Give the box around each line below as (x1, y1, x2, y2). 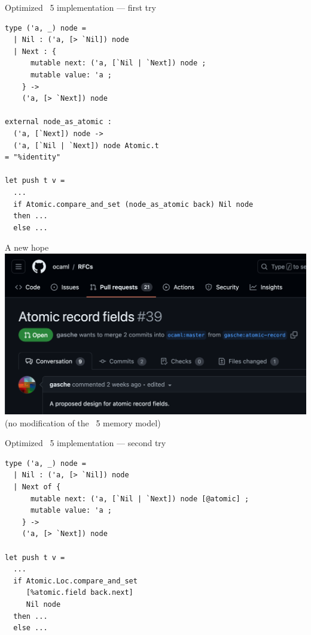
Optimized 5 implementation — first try (5, 1, 156, 13)
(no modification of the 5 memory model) (5, 416, 161, 429)
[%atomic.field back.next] (26, 588, 133, 597)
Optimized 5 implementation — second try (5, 437, 166, 449)
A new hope (5, 241, 49, 254)
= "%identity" (5, 153, 61, 162)
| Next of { (13, 483, 61, 492)
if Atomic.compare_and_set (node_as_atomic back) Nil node (13, 200, 254, 209)
